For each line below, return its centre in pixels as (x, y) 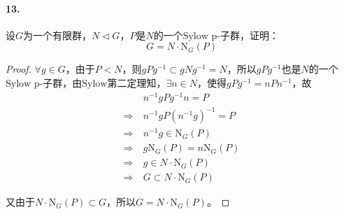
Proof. (19, 69)
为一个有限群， (58, 35)
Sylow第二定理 (114, 84)
